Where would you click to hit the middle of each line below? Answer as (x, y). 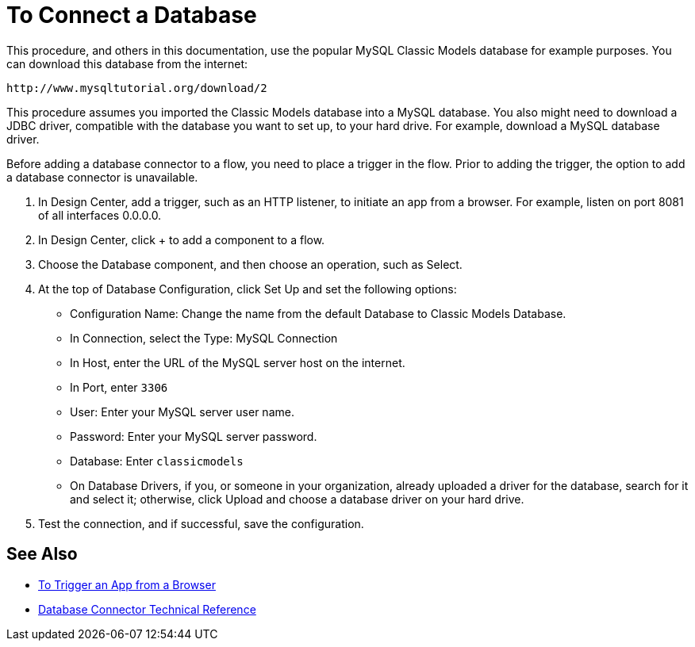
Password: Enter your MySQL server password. (194, 436)
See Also (42, 554)
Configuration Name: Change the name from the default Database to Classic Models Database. (318, 313)
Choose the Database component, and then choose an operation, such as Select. (250, 264)
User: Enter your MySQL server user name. (182, 412)
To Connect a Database (132, 15)
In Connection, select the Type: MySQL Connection (204, 338)
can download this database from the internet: (127, 63)
